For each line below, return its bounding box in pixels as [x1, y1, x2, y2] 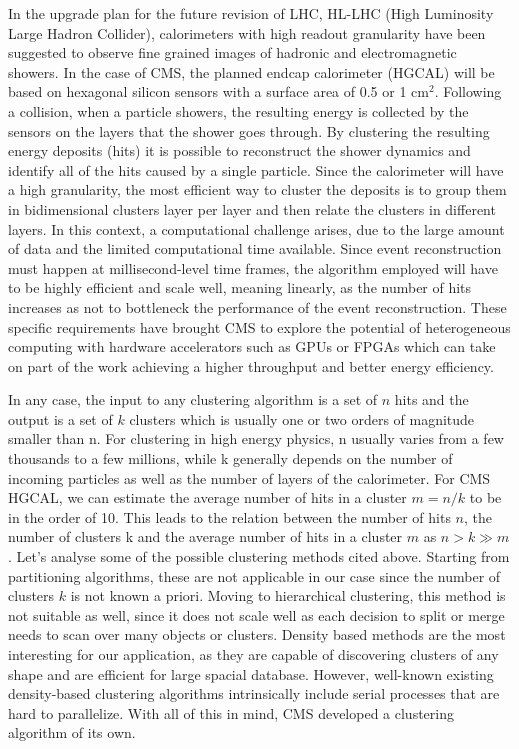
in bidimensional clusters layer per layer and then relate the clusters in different [8, 198, 496, 219]
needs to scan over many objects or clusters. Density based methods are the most [8, 624, 506, 645]
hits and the [394, 389, 469, 410]
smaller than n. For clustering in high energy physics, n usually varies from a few [8, 428, 504, 449]
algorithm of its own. [8, 722, 136, 743]
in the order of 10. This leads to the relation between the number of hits [8, 506, 451, 527]
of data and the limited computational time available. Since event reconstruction [8, 238, 502, 259]
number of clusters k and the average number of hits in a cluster [8, 526, 403, 547]
